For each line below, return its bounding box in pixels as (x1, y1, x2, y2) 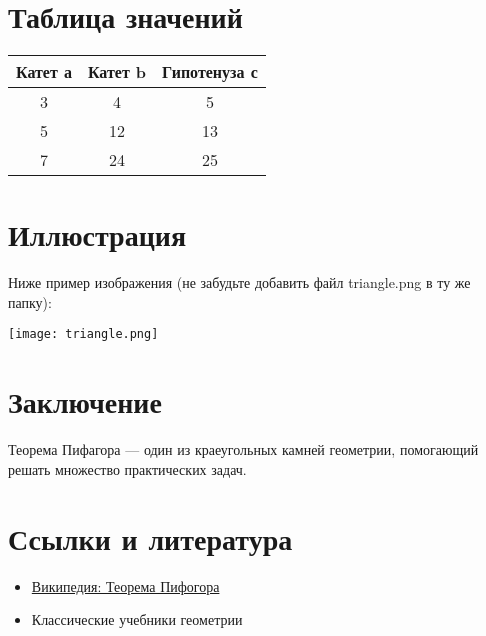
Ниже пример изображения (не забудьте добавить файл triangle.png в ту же (8, 272, 471, 293)
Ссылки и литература (8, 517, 293, 558)
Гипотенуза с (162, 60, 258, 84)
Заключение (8, 381, 162, 422)
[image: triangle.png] (8, 327, 159, 342)
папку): (8, 291, 52, 312)
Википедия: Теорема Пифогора (31, 575, 220, 596)
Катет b (87, 60, 147, 84)
